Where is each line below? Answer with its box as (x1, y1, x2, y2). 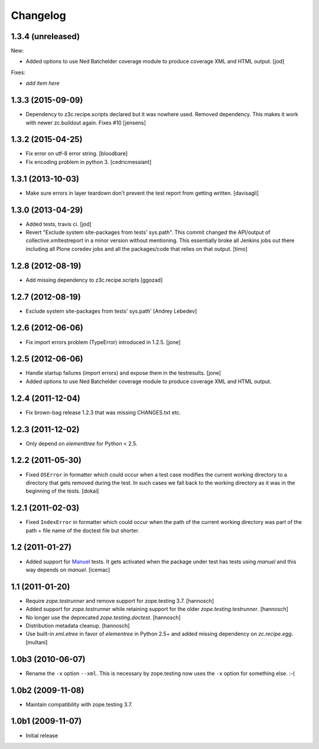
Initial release (25, 732, 58, 739)
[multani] (25, 638, 48, 645)
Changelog (11, 9, 66, 22)
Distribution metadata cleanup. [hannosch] (25, 622, 130, 629)
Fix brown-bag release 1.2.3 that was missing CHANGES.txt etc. (25, 409, 181, 416)
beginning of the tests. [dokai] (25, 487, 99, 494)
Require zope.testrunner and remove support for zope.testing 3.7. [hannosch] (25, 597, 214, 604)
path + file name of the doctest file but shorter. (25, 527, 140, 534)
